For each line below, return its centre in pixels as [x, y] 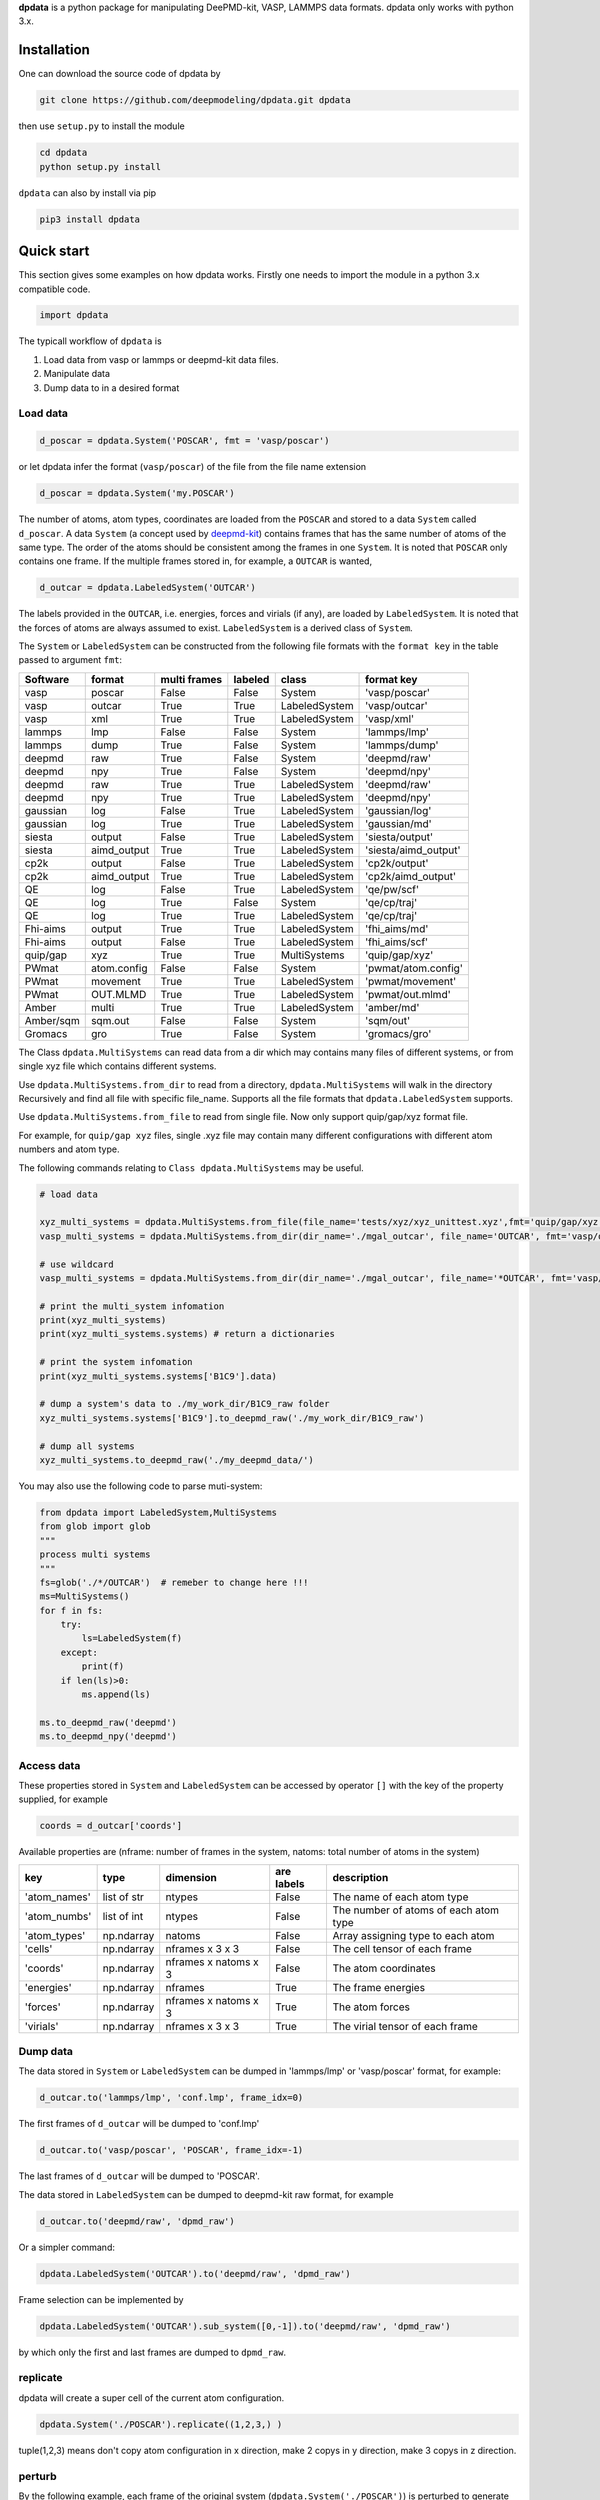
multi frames [191, 679]
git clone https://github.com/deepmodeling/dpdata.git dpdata [195, 100]
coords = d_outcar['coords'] [111, 1826]
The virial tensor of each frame [405, 2026]
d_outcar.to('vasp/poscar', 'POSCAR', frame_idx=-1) [171, 2150]
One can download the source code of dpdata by [119, 74]
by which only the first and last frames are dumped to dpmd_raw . [152, 2352]
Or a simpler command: [66, 2247]
